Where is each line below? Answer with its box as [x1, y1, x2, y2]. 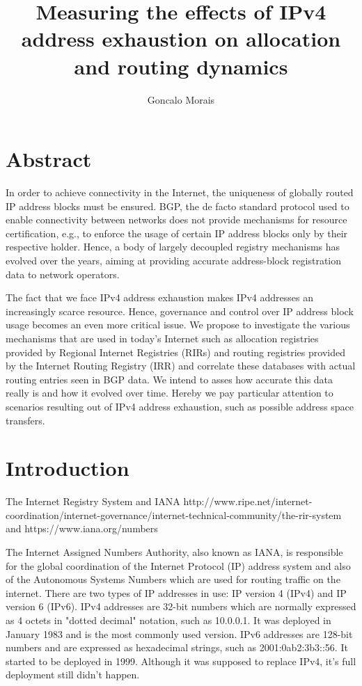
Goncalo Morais [147, 92, 215, 106]
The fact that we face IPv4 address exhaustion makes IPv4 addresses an [6, 290, 313, 305]
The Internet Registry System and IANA [6, 494, 180, 509]
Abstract [6, 145, 92, 173]
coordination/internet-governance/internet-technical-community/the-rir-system [6, 507, 342, 522]
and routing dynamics [74, 51, 288, 80]
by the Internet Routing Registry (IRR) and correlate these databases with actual [6, 358, 356, 373]
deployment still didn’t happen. [6, 667, 140, 682]
